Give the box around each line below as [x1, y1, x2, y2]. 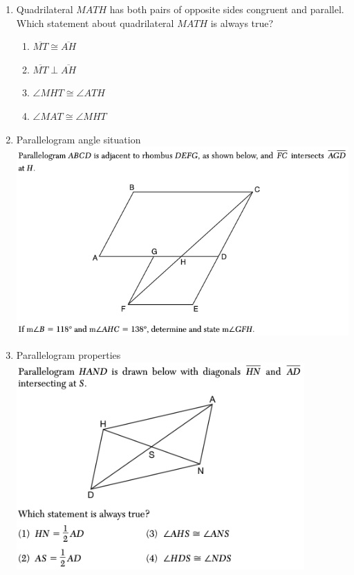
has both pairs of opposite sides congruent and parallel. [109, 2, 344, 16]
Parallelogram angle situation [16, 132, 141, 146]
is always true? [210, 15, 274, 30]
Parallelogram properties [16, 348, 121, 362]
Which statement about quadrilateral [16, 15, 174, 30]
